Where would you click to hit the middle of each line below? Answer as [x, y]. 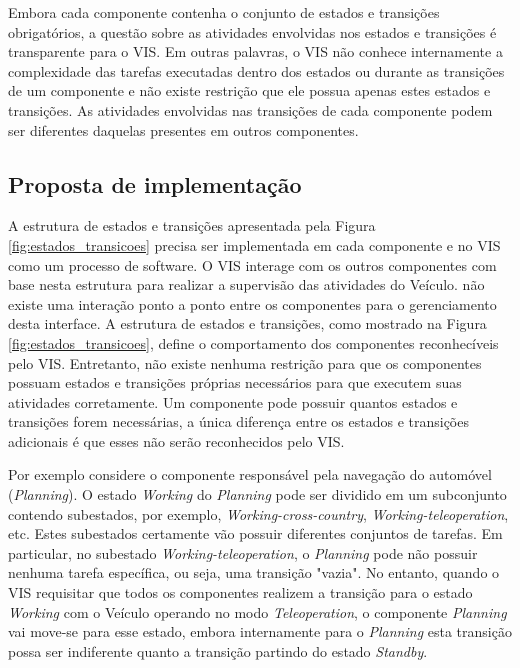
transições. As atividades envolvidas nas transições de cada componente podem [250, 109]
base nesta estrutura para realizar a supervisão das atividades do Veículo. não [246, 284]
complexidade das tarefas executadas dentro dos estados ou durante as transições [256, 70]
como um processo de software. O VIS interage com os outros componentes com [252, 264]
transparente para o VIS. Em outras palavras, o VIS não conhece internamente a [255, 51]
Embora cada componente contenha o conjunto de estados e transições [224, 12]
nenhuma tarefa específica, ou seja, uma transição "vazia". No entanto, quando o [254, 572]
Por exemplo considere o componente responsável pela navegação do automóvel [250, 474]
